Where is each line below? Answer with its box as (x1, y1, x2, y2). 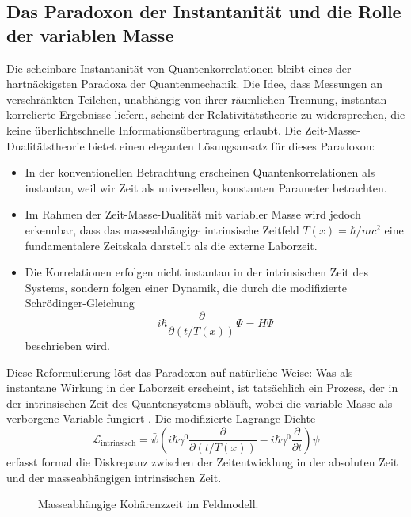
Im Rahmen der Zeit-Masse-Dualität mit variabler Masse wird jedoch (25, 206, 361, 222)
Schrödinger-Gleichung (25, 295, 135, 311)
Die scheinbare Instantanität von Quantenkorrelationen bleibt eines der (6, 59, 352, 76)
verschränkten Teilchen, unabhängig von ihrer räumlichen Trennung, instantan (6, 90, 387, 107)
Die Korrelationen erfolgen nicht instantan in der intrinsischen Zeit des (25, 264, 368, 280)
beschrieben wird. (25, 336, 110, 353)
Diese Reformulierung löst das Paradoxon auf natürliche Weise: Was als (6, 363, 353, 380)
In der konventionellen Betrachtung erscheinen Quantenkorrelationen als (25, 164, 375, 181)
